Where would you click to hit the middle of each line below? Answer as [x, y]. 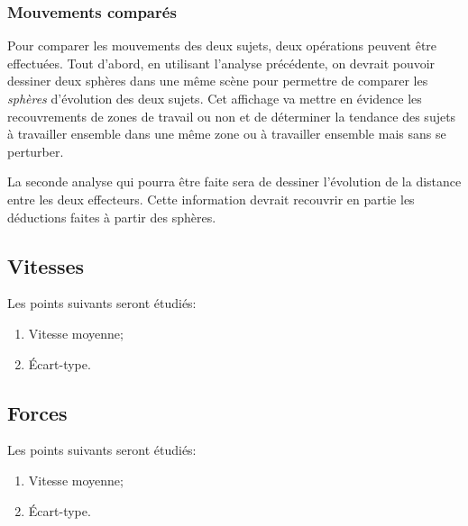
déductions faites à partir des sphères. [112, 217]
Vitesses [46, 265]
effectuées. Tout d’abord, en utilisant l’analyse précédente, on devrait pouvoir [221, 63]
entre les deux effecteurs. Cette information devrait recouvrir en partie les [211, 199]
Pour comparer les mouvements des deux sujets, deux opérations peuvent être [222, 45]
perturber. [36, 151]
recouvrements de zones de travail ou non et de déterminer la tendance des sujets [232, 116]
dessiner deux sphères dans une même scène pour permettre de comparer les [218, 81]
